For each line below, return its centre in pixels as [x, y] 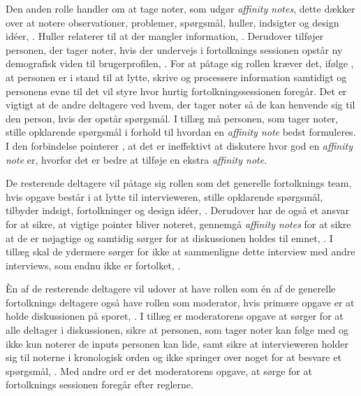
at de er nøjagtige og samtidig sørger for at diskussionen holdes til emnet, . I [169, 238]
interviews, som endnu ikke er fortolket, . [93, 265]
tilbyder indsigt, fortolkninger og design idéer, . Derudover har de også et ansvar [178, 210]
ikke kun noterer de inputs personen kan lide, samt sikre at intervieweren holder [177, 343]
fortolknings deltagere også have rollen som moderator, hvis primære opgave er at [180, 302]
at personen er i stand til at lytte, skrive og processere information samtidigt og [176, 77]
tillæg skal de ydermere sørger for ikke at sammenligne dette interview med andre [180, 252]
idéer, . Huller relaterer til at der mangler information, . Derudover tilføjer [165, 36]
